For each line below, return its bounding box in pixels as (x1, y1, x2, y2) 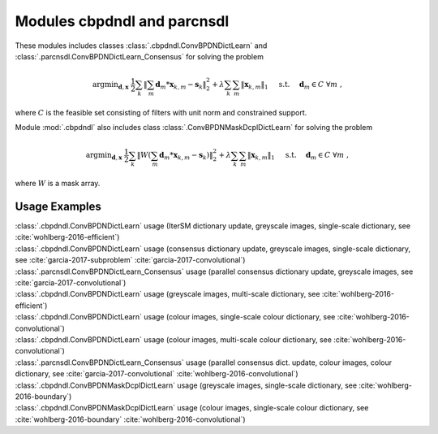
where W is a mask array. (15, 179, 101, 189)
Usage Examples (15, 199, 101, 213)
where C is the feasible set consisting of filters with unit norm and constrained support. (15, 107, 307, 117)
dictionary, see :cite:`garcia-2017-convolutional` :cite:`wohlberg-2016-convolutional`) (15, 369, 298, 379)
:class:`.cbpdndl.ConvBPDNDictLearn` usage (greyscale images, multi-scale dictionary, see (15, 289, 320, 299)
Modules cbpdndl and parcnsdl (15, 12, 230, 30)
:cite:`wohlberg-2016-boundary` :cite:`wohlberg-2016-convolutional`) (15, 414, 247, 424)
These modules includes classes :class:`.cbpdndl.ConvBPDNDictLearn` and (15, 41, 268, 50)
